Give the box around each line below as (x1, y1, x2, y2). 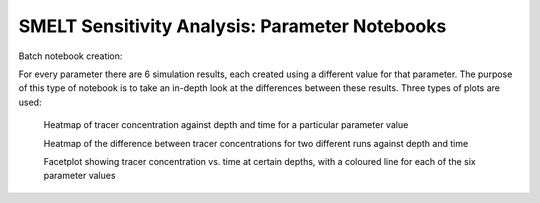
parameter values (43, 170, 116, 182)
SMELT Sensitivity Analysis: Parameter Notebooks (18, 15, 447, 37)
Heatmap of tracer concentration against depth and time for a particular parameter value (43, 119, 409, 131)
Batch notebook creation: (18, 50, 123, 62)
